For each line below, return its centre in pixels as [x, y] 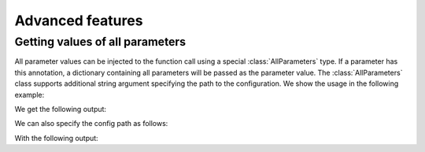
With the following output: [56, 138]
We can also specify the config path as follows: [91, 124]
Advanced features [79, 20]
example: [30, 95]
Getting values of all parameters [100, 42]
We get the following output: [60, 109]
